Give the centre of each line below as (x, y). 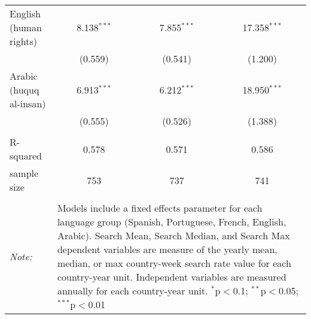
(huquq (25, 90)
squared (26, 156)
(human (26, 27)
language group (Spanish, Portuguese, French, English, (172, 222)
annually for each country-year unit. (132, 291)
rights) (23, 41)
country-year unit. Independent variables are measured (172, 277)
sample (24, 173)
